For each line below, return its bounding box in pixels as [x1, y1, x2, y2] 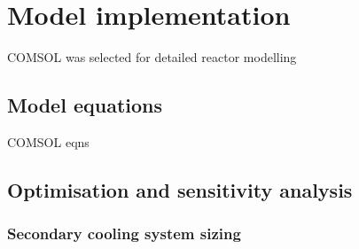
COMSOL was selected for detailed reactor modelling [7, 48, 297, 66]
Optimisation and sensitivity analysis [7, 175, 353, 203]
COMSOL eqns [7, 132, 90, 151]
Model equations [7, 91, 162, 119]
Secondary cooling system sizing [7, 222, 241, 245]
